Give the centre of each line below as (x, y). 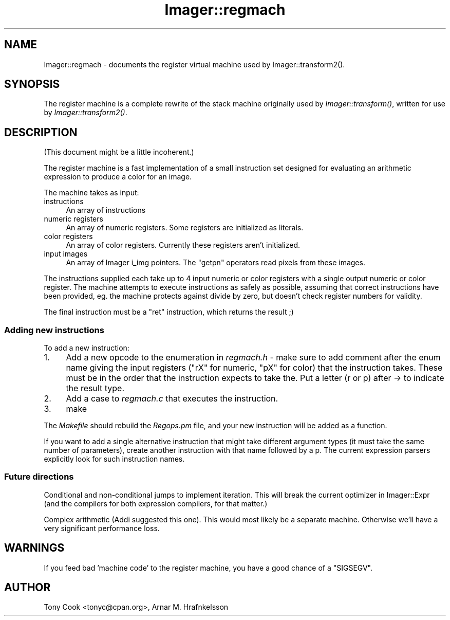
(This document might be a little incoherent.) (119, 152)
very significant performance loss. (102, 528)
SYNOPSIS (32, 84)
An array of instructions (106, 210)
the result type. (95, 388)
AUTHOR (27, 588)
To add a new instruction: (87, 348)
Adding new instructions (54, 330)
